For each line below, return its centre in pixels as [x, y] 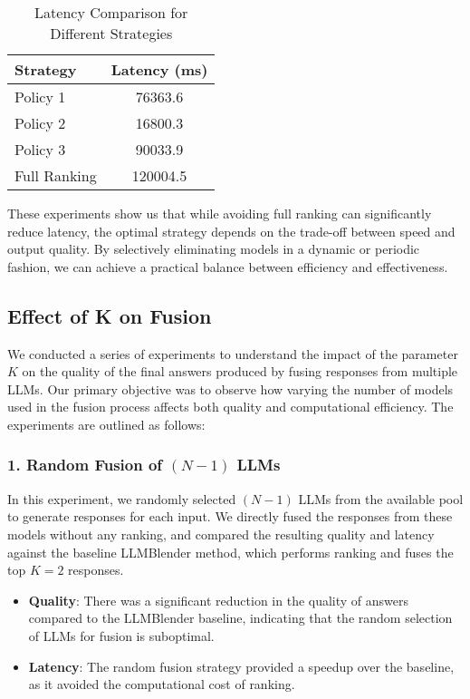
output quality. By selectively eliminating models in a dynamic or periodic [214, 249]
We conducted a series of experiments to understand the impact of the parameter [233, 353]
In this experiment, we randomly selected [122, 498]
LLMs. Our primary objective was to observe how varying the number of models [230, 388]
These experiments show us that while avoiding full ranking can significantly [220, 213]
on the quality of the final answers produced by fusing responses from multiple [240, 371]
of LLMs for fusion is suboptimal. [121, 635]
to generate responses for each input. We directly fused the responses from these [230, 516]
